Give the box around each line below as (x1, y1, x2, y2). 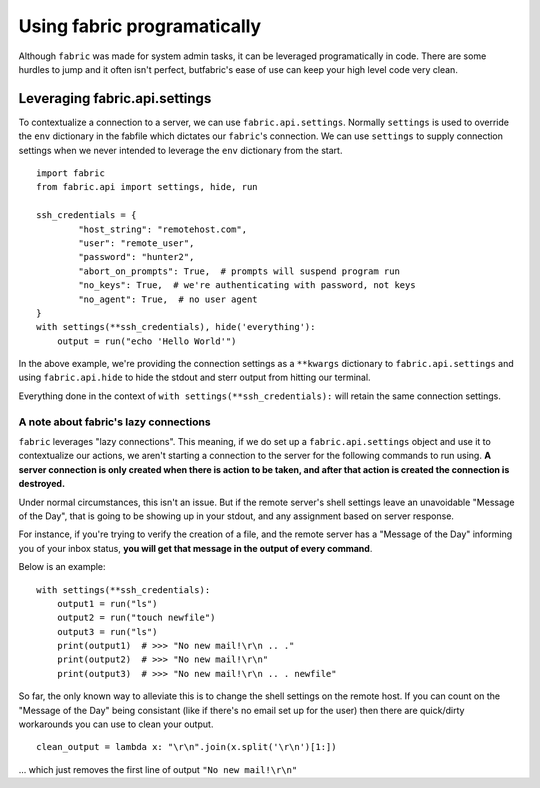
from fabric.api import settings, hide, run (36, 181, 259, 193)
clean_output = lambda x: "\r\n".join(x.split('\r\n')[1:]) (36, 741, 337, 753)
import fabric (36, 168, 105, 179)
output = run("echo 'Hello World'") (56, 335, 237, 347)
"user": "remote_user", (78, 237, 195, 249)
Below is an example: (18, 561, 106, 573)
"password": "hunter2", (78, 251, 195, 263)
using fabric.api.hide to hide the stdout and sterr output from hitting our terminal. (18, 371, 371, 384)
